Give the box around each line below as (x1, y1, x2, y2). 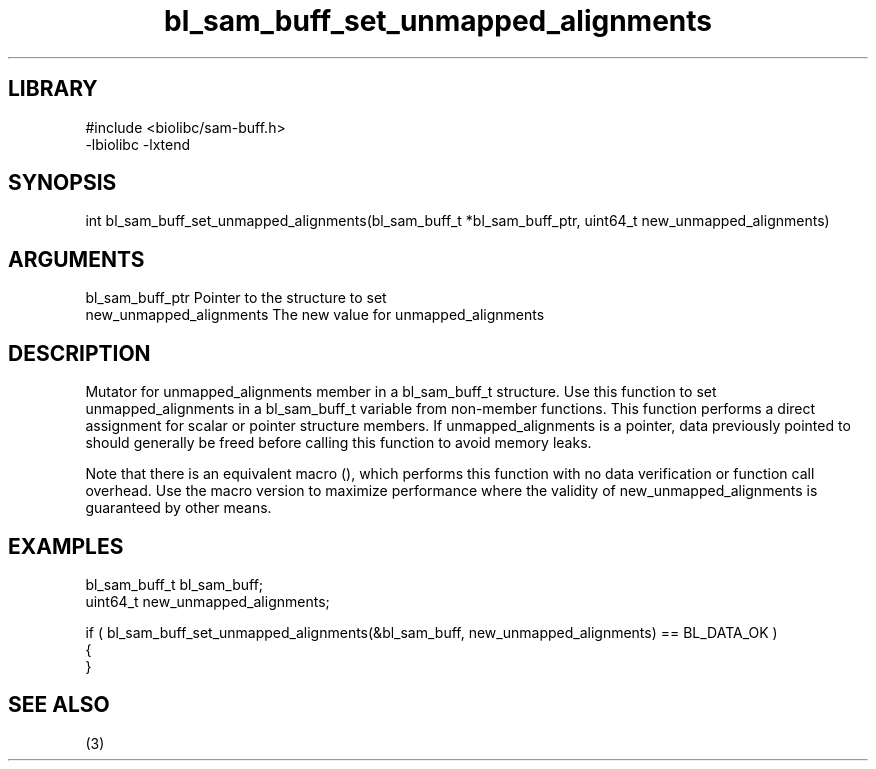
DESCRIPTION (8, 340, 151, 366)
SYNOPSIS (8, 170, 117, 196)
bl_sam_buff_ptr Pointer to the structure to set (85, 289, 387, 307)
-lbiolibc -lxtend (85, 135, 191, 153)
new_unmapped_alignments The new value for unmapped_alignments (85, 306, 545, 324)
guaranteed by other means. (85, 499, 272, 517)
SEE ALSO (8, 692, 110, 718)
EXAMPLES (8, 533, 124, 559)
